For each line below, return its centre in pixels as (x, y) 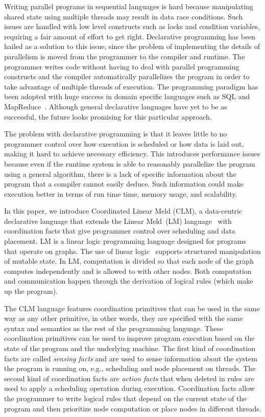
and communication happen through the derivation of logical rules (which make (129, 281)
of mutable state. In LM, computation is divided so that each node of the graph (129, 261)
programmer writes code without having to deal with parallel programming (122, 66)
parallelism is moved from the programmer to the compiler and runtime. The (125, 56)
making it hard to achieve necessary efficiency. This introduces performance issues (132, 154)
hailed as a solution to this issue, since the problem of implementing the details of (132, 46)
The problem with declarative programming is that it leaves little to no (116, 134)
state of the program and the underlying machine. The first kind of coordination (130, 348)
